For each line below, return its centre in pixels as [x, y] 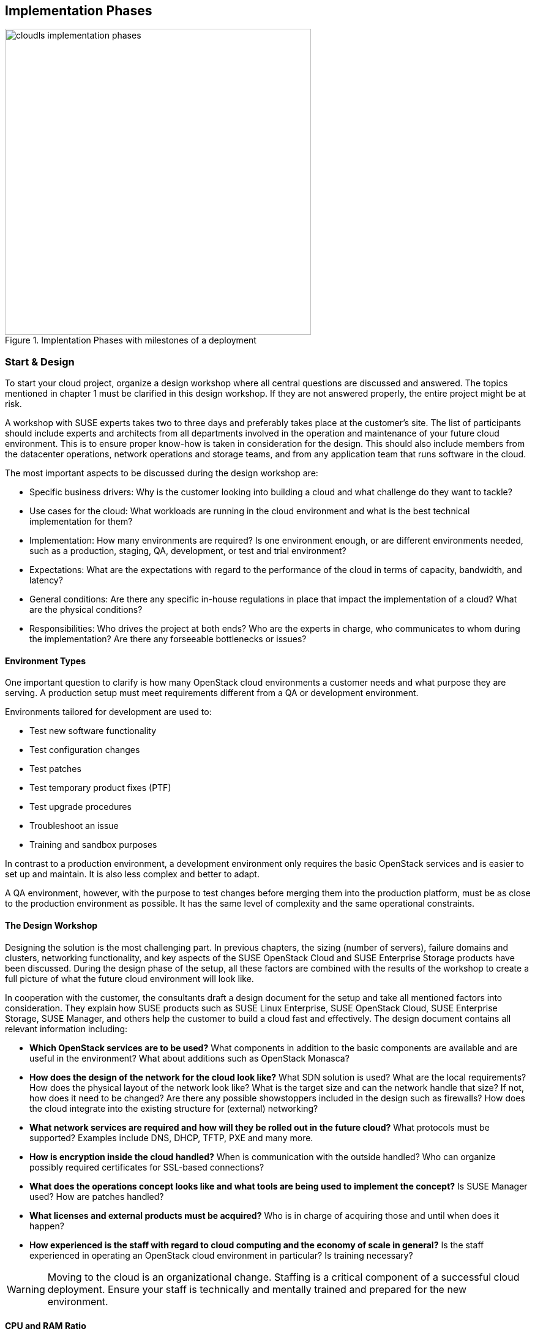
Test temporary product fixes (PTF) [100, 788]
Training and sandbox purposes [93, 845]
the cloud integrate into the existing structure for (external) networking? [174, 1108]
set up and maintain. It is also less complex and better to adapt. [132, 874]
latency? [46, 580]
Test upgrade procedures [80, 807]
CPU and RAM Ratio [46, 1326]
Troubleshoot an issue [74, 826]
